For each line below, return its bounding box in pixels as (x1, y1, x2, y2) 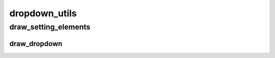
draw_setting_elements (9, 22, 91, 32)
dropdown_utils (9, 8, 77, 19)
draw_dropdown (9, 39, 63, 48)
